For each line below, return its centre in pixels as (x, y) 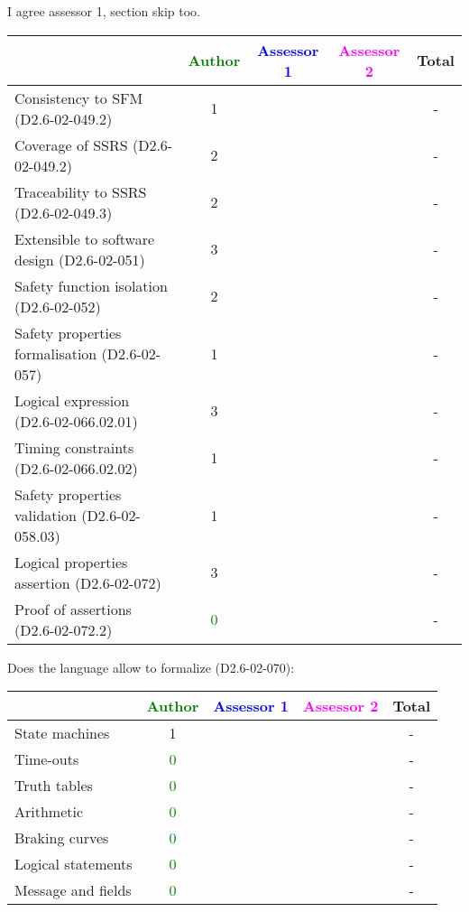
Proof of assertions (73, 609)
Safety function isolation (91, 285)
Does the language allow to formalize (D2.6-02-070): (151, 667)
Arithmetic (49, 812)
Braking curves (62, 838)
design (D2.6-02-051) (80, 259)
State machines (62, 733)
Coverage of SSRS (71, 144)
